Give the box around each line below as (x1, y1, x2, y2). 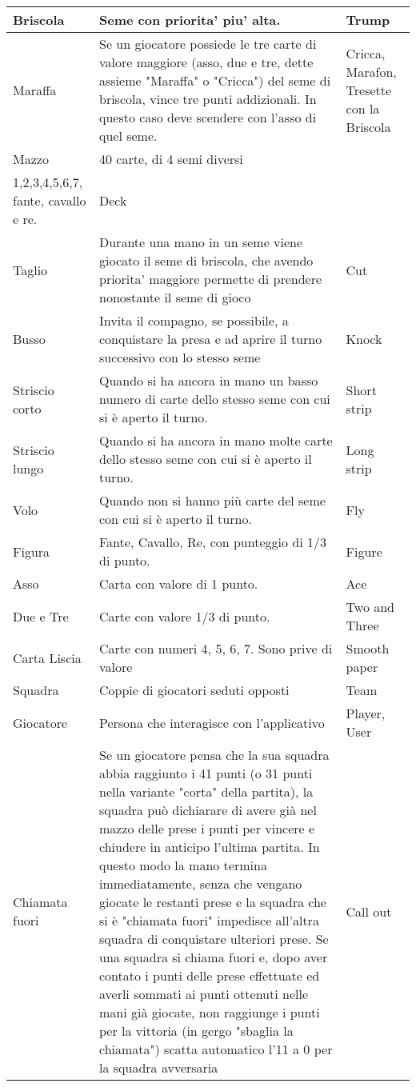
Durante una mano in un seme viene (98, 233, 303, 251)
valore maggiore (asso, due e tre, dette (98, 53, 314, 71)
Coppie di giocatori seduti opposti (98, 681, 290, 699)
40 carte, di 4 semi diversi (98, 150, 243, 168)
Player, (346, 704, 386, 722)
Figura (13, 542, 50, 561)
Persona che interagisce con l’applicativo (98, 713, 325, 732)
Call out (346, 901, 392, 921)
